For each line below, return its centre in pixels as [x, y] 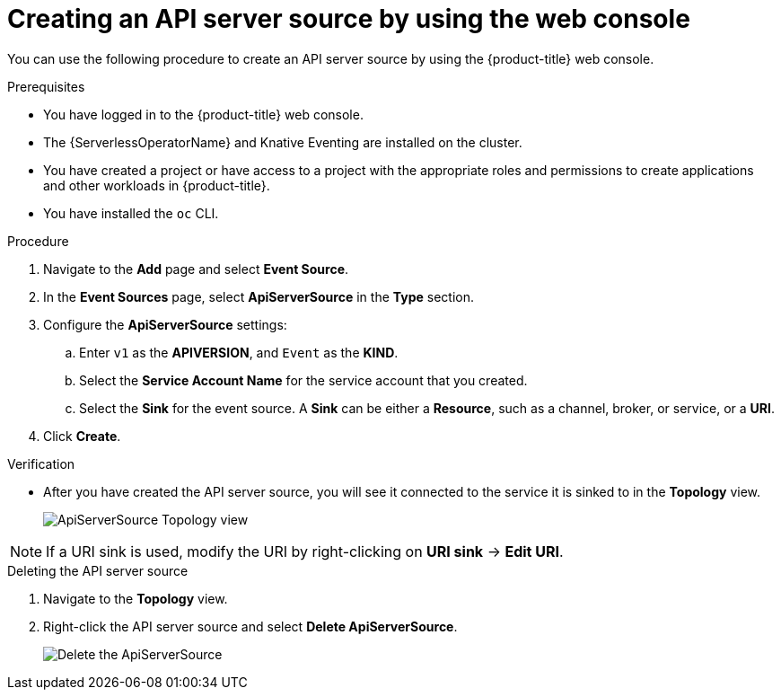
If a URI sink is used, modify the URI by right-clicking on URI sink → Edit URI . [305, 551]
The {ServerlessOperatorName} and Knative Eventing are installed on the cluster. [283, 142]
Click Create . [82, 436]
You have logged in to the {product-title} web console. [203, 114]
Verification [41, 463]
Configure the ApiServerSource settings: [165, 324]
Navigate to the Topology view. [136, 598]
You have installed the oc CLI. [131, 213]
